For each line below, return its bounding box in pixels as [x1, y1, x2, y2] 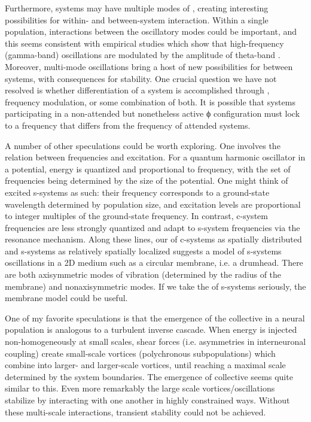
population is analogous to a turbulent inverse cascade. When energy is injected [5, 323, 297, 336]
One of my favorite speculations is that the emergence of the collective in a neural [5, 311, 305, 324]
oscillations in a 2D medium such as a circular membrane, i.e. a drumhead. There [5, 256, 303, 269]
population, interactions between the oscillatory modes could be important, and [5, 25, 297, 38]
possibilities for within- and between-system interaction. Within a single [5, 13, 269, 26]
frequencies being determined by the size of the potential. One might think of [5, 174, 288, 187]
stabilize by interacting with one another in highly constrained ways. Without [5, 394, 290, 406]
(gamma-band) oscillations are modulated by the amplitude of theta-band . [5, 48, 280, 61]
